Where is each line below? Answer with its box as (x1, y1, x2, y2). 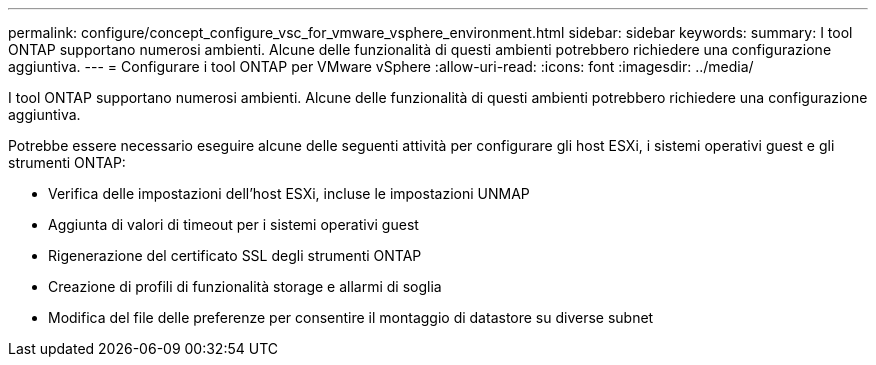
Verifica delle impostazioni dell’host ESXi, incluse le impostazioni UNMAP (48, 185, 530, 202)
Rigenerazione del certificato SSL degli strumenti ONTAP (48, 247, 422, 264)
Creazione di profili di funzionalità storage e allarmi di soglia (48, 278, 442, 295)
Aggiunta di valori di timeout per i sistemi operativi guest (48, 216, 419, 233)
